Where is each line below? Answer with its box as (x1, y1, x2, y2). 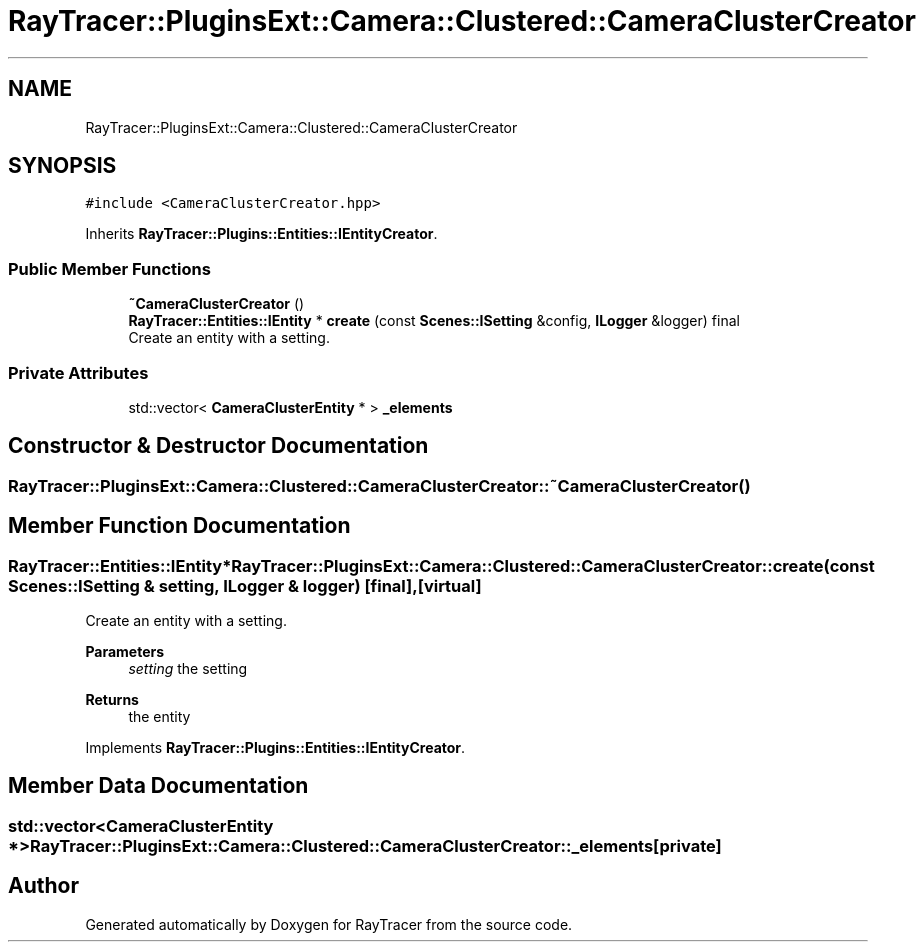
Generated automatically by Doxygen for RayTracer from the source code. (85, 915, 573, 933)
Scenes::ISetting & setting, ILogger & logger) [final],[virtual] (8, 575, 482, 596)
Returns (85, 691, 139, 708)
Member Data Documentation (8, 773, 309, 799)
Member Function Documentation (8, 513, 351, 539)
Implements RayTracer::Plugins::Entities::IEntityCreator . (85, 739, 466, 756)
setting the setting (128, 660, 248, 677)
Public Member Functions (8, 258, 211, 279)
